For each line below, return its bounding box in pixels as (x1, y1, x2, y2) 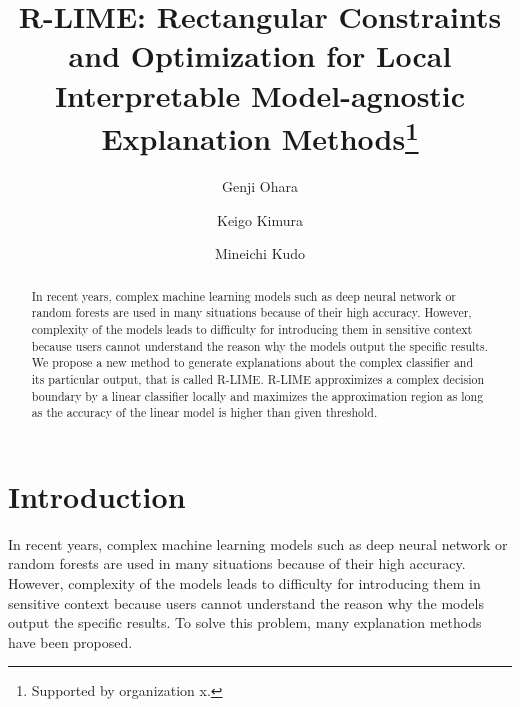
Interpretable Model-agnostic (54, 74, 466, 115)
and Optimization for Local (68, 35, 452, 76)
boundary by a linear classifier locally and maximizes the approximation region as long (31, 387, 484, 404)
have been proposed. (8, 631, 133, 652)
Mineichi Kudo (214, 243, 306, 264)
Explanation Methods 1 (101, 113, 419, 159)
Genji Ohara (222, 176, 298, 197)
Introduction (8, 475, 186, 516)
